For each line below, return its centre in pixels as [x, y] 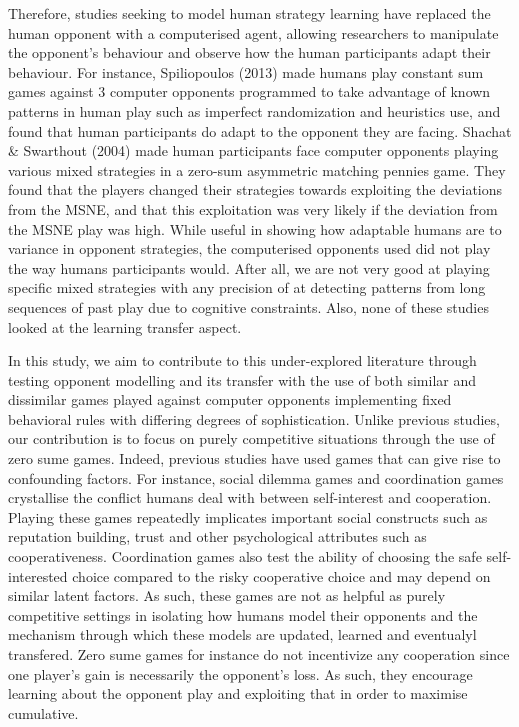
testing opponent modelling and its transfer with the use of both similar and [242, 379]
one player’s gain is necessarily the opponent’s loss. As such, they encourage [240, 673]
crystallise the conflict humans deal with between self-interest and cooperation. [250, 497]
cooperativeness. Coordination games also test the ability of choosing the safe [245, 556]
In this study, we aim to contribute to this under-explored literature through [242, 360]
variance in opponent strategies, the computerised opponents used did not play [249, 248]
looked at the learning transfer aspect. [125, 326]
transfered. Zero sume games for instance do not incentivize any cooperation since [259, 654]
